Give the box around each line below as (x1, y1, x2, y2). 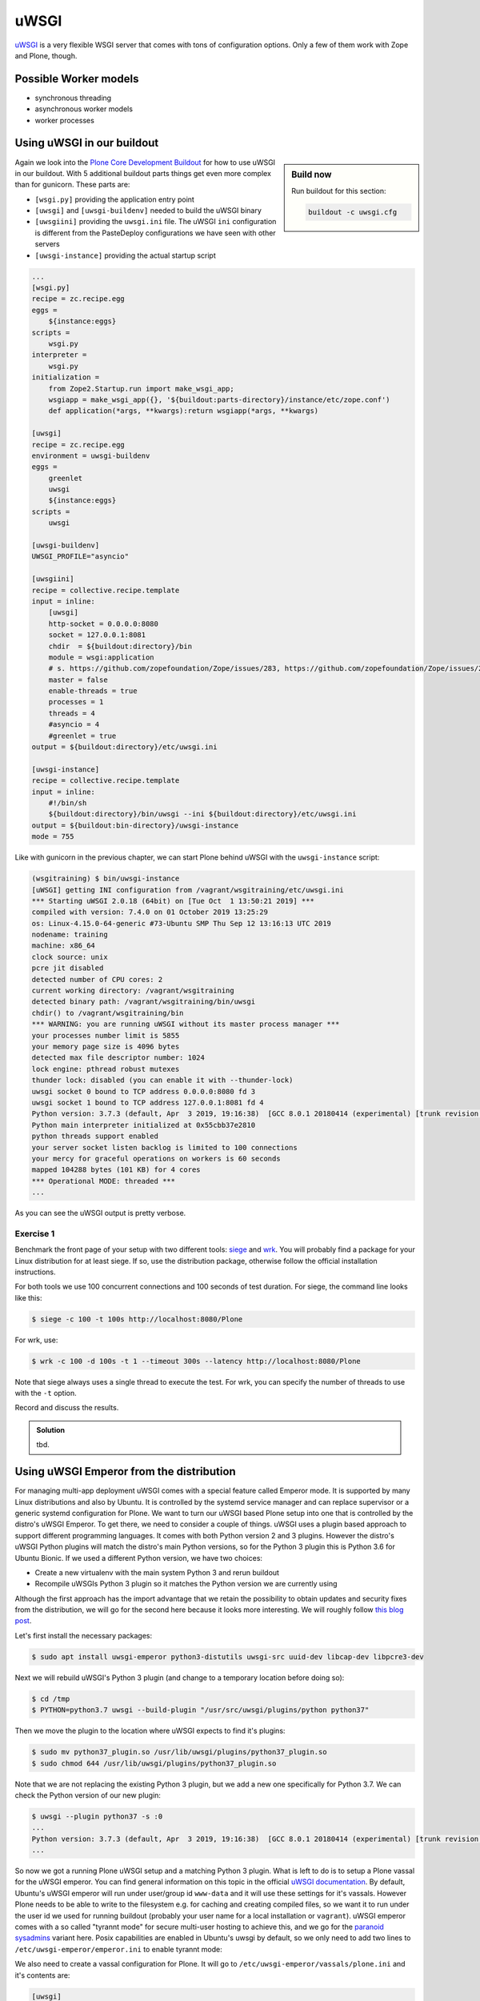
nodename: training (31, 930, 108, 940)
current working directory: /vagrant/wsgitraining (31, 986, 235, 996)
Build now (291, 169, 332, 180)
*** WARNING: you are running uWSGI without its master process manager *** (31, 1020, 340, 1029)
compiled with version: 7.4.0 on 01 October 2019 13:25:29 (31, 908, 268, 916)
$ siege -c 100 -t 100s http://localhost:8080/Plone (31, 1314, 243, 1324)
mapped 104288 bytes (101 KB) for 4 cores (31, 1165, 201, 1174)
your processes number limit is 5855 (31, 1031, 180, 1040)
